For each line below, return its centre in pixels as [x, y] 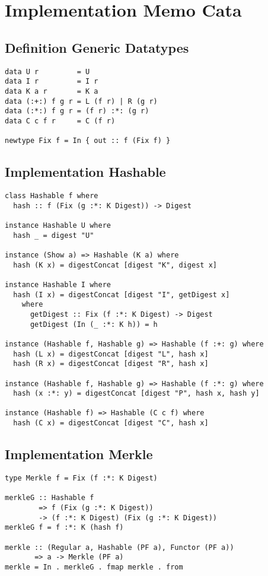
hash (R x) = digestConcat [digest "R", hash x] [111, 364]
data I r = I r [52, 82]
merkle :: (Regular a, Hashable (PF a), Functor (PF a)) [119, 547]
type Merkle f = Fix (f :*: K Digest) [81, 478]
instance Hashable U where [58, 225]
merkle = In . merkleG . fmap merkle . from [94, 567]
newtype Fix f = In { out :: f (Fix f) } [88, 141]
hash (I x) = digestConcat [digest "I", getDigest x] [122, 295]
